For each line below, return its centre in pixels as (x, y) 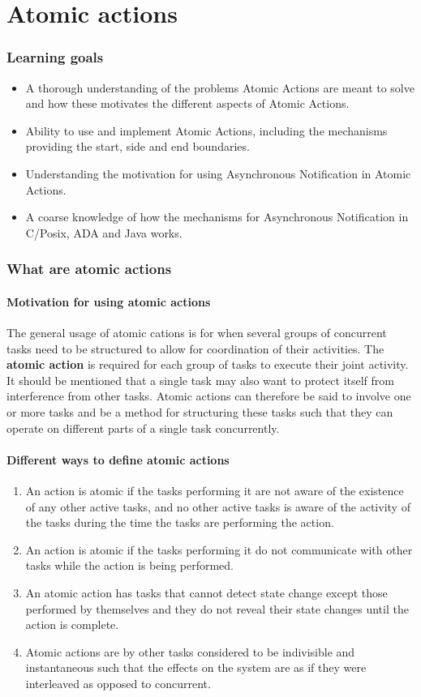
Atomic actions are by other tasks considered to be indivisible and (190, 651)
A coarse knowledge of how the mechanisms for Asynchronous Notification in (217, 217)
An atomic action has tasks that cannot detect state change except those (206, 592)
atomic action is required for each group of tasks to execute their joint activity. (208, 364)
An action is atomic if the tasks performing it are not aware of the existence (215, 490)
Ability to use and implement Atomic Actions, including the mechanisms (206, 130)
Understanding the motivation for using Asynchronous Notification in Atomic (218, 173)
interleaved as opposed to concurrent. (118, 683)
